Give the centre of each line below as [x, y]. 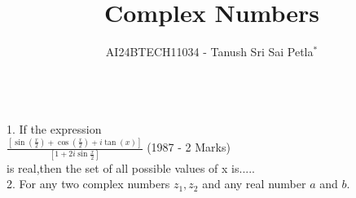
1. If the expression [54, 129]
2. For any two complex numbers [88, 184]
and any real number [254, 184]
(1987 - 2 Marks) [189, 147]
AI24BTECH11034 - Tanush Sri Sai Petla [209, 52]
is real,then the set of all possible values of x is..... [131, 167]
